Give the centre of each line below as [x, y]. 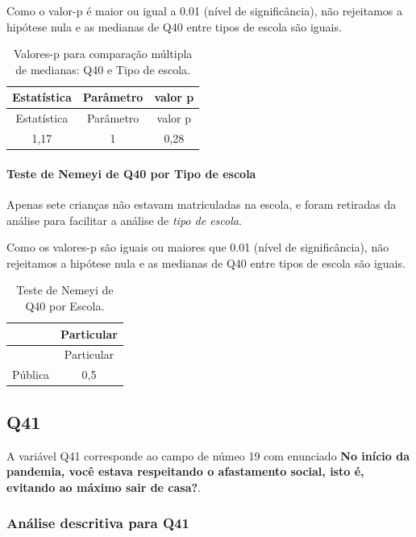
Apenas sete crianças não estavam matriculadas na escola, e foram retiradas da [202, 204]
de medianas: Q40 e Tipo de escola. [103, 69]
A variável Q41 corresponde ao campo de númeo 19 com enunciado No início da [208, 455]
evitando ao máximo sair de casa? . [104, 487]
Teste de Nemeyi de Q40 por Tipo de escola [131, 173]
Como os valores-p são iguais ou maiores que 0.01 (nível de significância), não [198, 247]
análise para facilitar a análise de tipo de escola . [124, 220]
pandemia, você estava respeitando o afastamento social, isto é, [185, 471]
